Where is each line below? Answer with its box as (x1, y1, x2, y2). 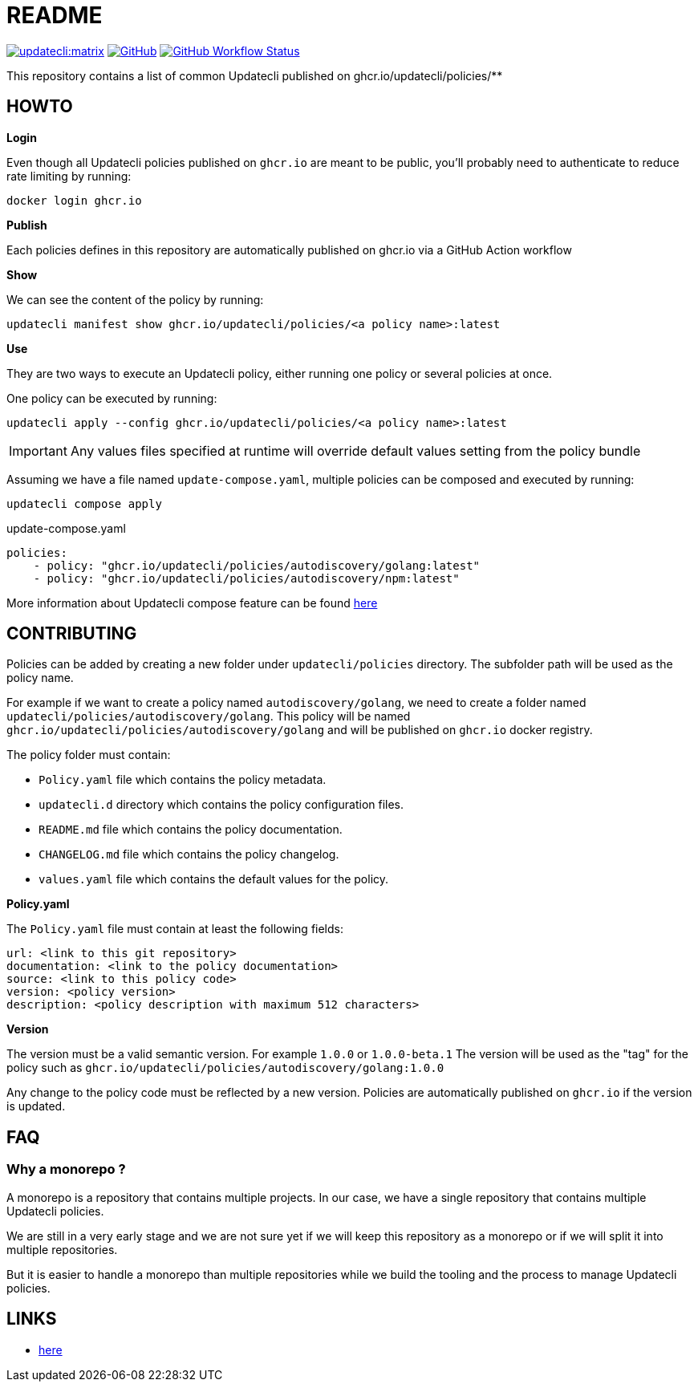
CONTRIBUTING (6, 623, 137, 644)
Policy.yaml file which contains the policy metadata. (39, 773, 327, 787)
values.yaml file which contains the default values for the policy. (39, 872, 389, 887)
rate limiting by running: (6, 168, 132, 183)
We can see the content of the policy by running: (6, 292, 264, 306)
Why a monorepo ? (6, 1161, 126, 1178)
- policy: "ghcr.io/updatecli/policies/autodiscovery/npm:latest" (33, 571, 460, 585)
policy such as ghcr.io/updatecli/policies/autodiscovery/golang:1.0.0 (6, 1061, 444, 1075)
